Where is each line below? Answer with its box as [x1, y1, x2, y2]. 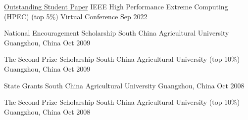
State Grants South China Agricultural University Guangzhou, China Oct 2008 [4, 80, 245, 90]
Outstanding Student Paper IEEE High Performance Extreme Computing [4, 1, 228, 11]
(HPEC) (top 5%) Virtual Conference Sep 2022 [4, 11, 148, 21]
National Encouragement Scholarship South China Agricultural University [4, 28, 229, 38]
